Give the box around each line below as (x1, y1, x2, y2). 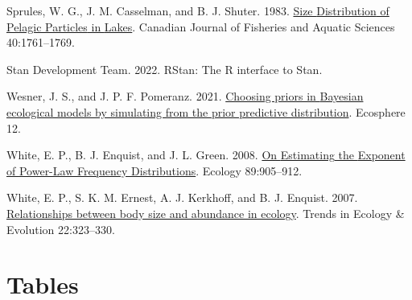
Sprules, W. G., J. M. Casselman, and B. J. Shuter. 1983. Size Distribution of (6, 2, 389, 18)
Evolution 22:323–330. (6, 220, 115, 237)
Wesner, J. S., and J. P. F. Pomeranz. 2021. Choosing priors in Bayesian (6, 88, 364, 105)
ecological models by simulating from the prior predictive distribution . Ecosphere (6, 103, 406, 120)
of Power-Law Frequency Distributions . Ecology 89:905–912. (6, 162, 303, 179)
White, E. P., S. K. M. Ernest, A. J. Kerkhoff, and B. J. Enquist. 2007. (6, 189, 358, 206)
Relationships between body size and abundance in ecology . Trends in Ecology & (6, 204, 405, 221)
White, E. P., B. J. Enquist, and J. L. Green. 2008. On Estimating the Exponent (6, 146, 406, 163)
